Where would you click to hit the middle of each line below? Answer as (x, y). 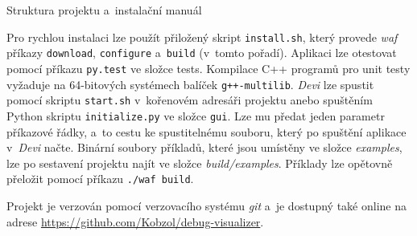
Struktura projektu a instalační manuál (104, 10)
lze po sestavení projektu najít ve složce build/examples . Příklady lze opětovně (200, 163)
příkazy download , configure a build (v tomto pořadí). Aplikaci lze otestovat (202, 53)
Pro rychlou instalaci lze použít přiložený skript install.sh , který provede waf (202, 37)
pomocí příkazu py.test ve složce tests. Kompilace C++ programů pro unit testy (208, 68)
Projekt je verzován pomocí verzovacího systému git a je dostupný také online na (206, 205)
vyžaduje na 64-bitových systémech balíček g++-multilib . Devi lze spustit (190, 84)
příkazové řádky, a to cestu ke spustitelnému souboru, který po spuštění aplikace (206, 131)
